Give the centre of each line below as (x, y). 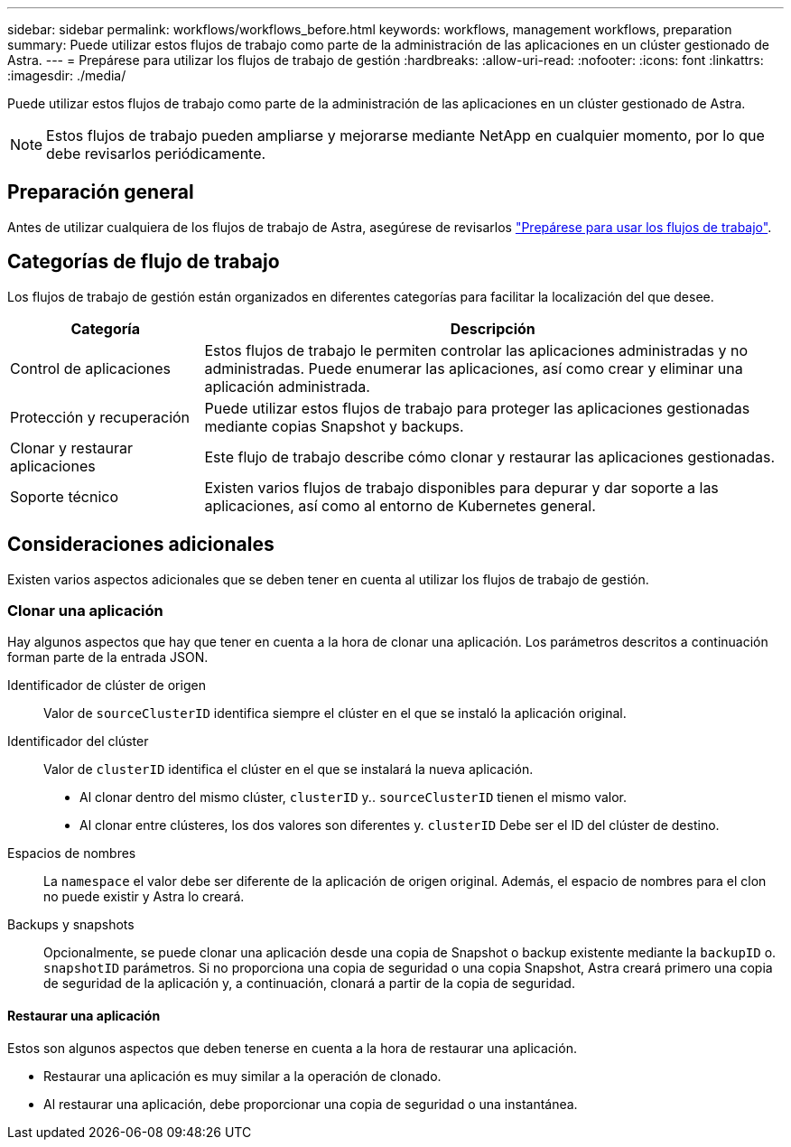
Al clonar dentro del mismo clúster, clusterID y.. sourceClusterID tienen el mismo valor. (354, 797)
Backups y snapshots (71, 925)
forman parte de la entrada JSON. (108, 657)
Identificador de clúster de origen (107, 685)
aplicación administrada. (287, 386)
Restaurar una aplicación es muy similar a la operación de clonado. (242, 1076)
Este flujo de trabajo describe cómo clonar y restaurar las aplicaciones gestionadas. (490, 457)
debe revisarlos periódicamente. (156, 154)
